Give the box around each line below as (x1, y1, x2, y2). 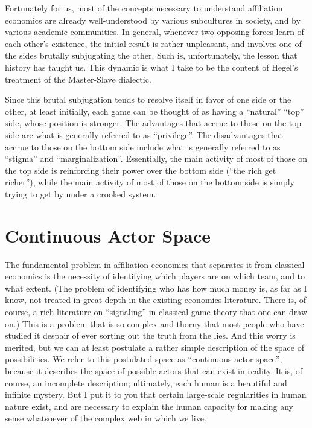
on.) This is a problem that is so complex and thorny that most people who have (5, 317, 304, 330)
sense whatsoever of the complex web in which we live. (5, 412, 206, 424)
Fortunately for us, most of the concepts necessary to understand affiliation (5, 2, 283, 14)
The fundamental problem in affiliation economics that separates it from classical (5, 258, 305, 270)
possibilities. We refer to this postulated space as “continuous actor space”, (5, 353, 282, 365)
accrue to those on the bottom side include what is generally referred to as (5, 140, 281, 153)
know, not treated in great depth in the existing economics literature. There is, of (5, 293, 306, 306)
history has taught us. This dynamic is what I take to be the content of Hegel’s (5, 60, 298, 73)
